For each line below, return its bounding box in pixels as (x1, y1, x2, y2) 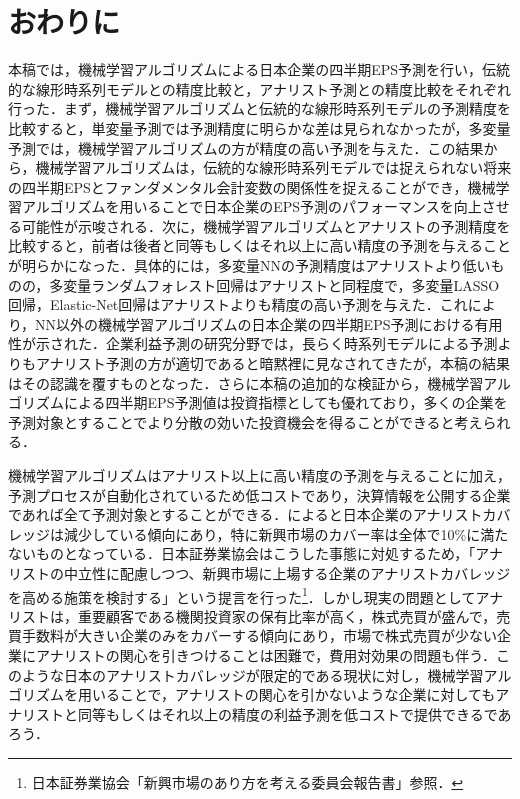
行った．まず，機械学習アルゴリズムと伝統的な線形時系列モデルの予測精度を (8, 98, 511, 119)
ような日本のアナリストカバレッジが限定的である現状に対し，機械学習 (21, 664, 484, 685)
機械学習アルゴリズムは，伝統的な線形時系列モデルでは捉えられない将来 (35, 157, 512, 178)
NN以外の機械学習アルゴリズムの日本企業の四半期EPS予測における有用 (35, 313, 503, 334)
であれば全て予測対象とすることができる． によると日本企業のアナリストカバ (8, 504, 511, 525)
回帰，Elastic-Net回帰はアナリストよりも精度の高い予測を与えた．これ (8, 294, 468, 315)
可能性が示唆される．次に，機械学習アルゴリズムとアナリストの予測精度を (21, 215, 511, 236)
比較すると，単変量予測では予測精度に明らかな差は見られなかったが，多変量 (8, 117, 511, 138)
